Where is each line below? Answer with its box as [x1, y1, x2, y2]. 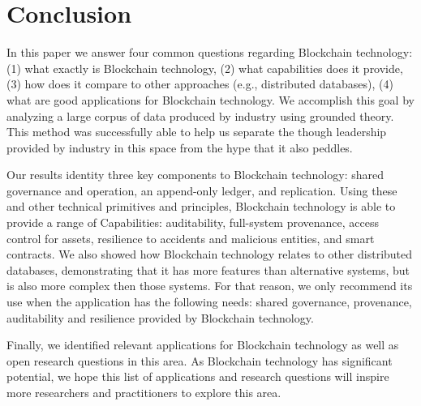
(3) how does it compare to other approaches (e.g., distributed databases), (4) [6, 75, 393, 92]
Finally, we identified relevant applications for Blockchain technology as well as [6, 336, 399, 353]
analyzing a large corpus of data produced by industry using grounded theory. [6, 107, 394, 124]
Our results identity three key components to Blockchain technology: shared [6, 166, 384, 183]
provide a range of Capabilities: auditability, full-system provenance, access [6, 214, 380, 231]
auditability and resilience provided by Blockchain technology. [6, 309, 314, 326]
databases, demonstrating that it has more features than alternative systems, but [6, 261, 410, 278]
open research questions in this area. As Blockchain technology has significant [6, 352, 393, 369]
